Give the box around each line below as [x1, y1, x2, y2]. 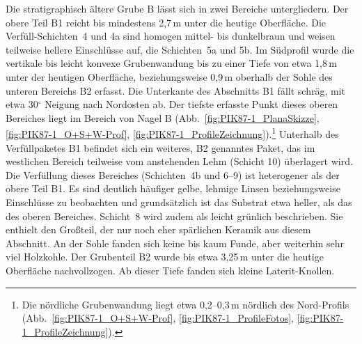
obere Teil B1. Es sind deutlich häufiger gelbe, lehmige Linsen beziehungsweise [6, 181, 340, 196]
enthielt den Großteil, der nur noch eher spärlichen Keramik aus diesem [6, 222, 311, 237]
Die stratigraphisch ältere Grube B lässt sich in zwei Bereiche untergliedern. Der [6, 1, 349, 15]
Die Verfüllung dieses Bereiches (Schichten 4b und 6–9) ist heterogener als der [6, 167, 340, 182]
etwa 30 [6, 97, 38, 111]
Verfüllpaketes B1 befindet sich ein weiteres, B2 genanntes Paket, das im [6, 140, 315, 155]
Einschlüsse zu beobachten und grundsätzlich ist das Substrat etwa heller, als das [6, 194, 352, 209]
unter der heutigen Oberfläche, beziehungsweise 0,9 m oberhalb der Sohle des [6, 69, 333, 84]
